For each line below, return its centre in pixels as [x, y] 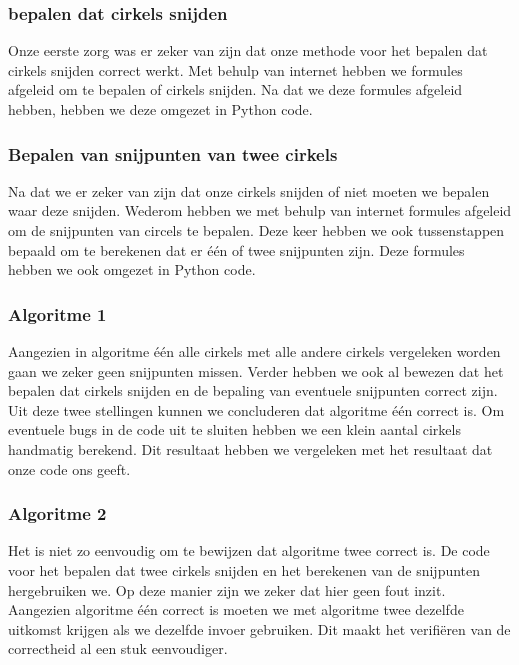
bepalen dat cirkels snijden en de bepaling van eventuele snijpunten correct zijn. [253, 390]
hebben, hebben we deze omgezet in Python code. [160, 109]
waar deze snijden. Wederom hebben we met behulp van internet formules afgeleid [260, 210]
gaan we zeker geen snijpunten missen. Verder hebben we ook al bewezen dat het [256, 370]
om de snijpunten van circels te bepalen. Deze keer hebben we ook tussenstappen [256, 230]
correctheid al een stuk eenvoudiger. [118, 648]
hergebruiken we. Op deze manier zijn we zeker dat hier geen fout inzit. [227, 589]
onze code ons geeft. [69, 468]
